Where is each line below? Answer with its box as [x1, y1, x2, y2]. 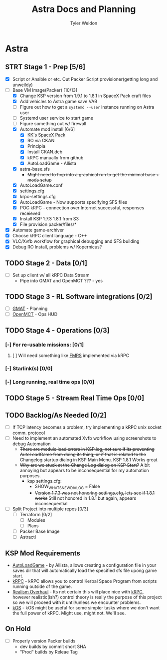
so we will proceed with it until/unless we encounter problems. [12, 599, 141, 605]
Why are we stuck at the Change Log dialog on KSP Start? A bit [19, 462, 150, 468]
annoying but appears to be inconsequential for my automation [19, 467, 150, 474]
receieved [19, 210, 41, 216]
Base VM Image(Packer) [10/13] [12, 87, 78, 93]
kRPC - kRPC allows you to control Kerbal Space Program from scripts [12, 578, 157, 584]
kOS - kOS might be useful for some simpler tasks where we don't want [12, 605, 160, 611]
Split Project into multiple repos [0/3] [12, 506, 88, 512]
